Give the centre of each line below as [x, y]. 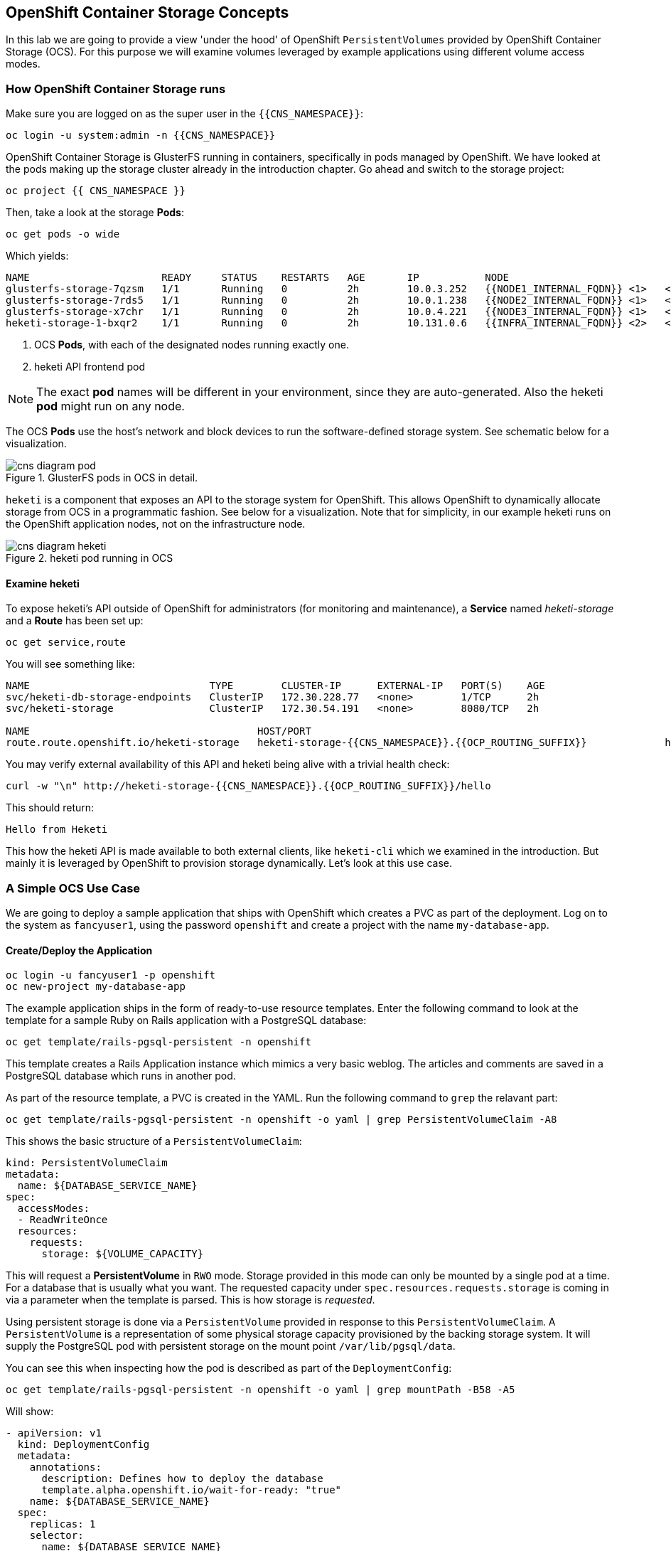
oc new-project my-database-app [96, 987]
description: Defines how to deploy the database [182, 1479]
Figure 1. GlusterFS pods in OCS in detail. [102, 478]
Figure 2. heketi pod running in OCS [90, 558]
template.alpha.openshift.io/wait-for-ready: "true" [192, 1490]
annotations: [65, 1467]
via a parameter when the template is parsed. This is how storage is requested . [190, 1300]
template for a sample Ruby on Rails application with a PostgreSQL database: [186, 1020]
